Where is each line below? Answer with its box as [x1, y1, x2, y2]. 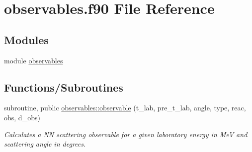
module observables [4, 55, 63, 65]
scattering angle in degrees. [4, 139, 86, 149]
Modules [4, 32, 49, 47]
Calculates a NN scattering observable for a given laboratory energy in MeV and [4, 129, 248, 139]
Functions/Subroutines [4, 79, 123, 95]
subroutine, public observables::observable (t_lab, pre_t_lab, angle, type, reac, [4, 102, 246, 113]
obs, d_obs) [4, 112, 40, 122]
